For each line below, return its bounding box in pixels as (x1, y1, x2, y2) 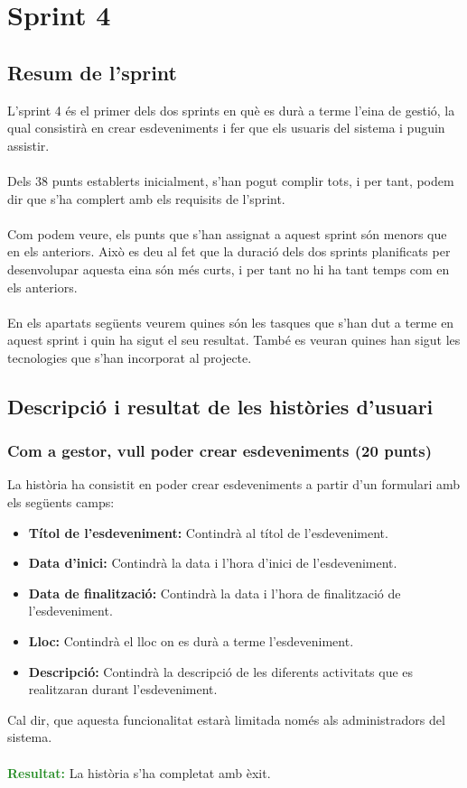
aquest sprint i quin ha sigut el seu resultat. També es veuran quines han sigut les (7, 330, 461, 349)
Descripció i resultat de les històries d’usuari (7, 392, 434, 420)
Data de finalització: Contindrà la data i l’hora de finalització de (28, 583, 401, 602)
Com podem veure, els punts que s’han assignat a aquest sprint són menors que (7, 224, 447, 243)
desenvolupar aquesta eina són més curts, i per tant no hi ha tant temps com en (7, 259, 450, 278)
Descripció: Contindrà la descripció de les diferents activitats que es (28, 662, 414, 681)
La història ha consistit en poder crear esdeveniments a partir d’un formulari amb (7, 475, 461, 494)
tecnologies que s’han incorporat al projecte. (7, 348, 252, 366)
